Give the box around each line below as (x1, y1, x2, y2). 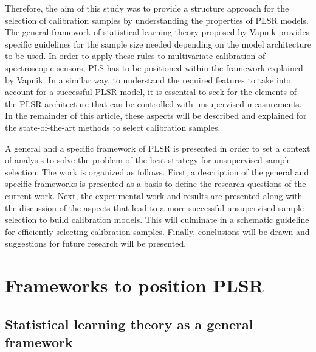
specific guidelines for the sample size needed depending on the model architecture (5, 37, 312, 50)
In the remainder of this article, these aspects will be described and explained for (5, 109, 307, 122)
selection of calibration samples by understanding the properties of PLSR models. (5, 13, 309, 26)
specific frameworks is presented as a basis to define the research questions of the (5, 177, 306, 190)
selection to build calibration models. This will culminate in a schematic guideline (5, 213, 309, 226)
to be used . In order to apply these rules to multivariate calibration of (5, 49, 266, 62)
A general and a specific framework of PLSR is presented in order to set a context (5, 141, 311, 154)
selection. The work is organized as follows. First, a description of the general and (5, 165, 309, 178)
